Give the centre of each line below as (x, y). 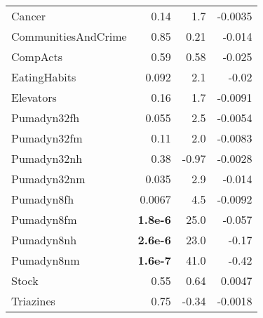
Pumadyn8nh (44, 240)
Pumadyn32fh (46, 118)
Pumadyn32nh (47, 158)
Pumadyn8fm (44, 219)
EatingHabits (44, 77)
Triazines (33, 301)
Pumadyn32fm (47, 138)
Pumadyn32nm (48, 179)
